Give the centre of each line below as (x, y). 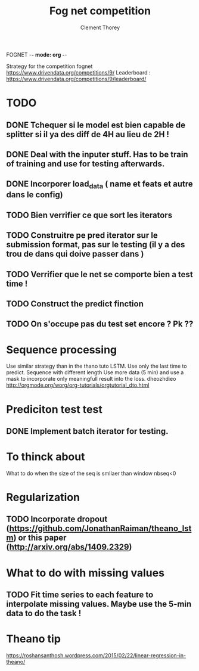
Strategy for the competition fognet (49, 66)
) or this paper (40, 538)
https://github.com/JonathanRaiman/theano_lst (100, 529)
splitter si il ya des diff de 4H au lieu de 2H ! (88, 134)
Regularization (43, 497)
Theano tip (34, 639)
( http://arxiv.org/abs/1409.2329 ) (69, 547)
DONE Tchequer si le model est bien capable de (96, 125)
